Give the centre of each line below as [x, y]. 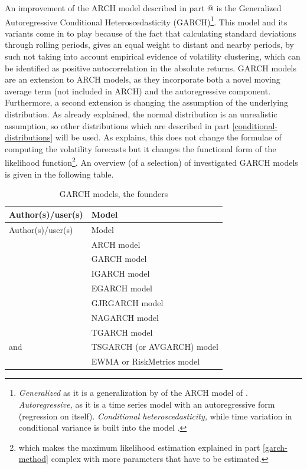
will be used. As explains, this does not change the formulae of [168, 137]
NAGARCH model [125, 317]
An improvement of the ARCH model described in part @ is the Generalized [143, 8]
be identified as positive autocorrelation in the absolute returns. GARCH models [151, 68]
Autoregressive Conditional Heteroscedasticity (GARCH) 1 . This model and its [146, 21]
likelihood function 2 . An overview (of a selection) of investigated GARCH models [151, 162]
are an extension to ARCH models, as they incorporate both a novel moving [143, 79]
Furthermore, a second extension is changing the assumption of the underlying [146, 102]
